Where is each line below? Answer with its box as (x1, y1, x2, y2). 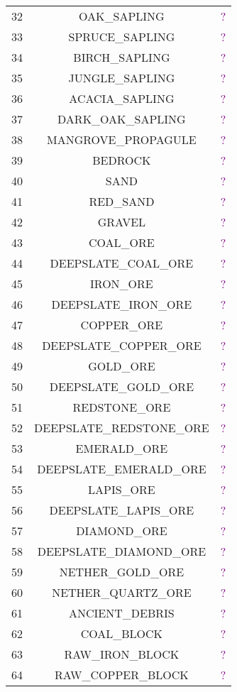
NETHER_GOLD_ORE (59, 564, 184, 580)
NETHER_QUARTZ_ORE (52, 584, 192, 600)
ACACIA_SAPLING (69, 90, 175, 106)
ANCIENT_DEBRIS (69, 605, 175, 621)
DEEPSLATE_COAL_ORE (50, 255, 194, 271)
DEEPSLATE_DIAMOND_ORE (37, 543, 206, 559)
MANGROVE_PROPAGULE (47, 131, 197, 148)
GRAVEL (97, 214, 146, 230)
